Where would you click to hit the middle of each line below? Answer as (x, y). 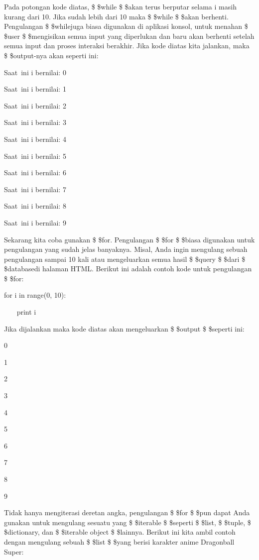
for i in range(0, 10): (35, 295)
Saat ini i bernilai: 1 (35, 89)
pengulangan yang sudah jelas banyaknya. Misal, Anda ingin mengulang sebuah (126, 249)
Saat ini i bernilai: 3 (35, 122)
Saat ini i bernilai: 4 (35, 139)
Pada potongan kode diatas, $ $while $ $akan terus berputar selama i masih (120, 6)
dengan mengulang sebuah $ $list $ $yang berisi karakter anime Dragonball (119, 541)
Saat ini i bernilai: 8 (35, 206)
